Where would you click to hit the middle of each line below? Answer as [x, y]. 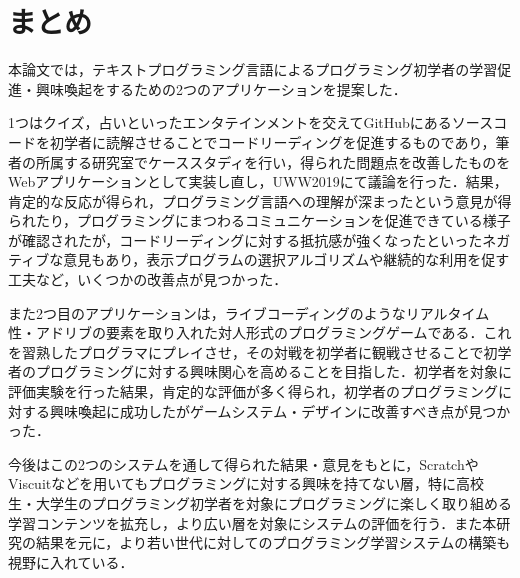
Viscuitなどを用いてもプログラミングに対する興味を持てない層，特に [232, 483]
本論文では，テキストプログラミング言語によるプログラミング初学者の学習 [253, 69]
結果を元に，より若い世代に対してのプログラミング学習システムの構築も [273, 542]
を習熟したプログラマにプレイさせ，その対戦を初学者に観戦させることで [246, 351]
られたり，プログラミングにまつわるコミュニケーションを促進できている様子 [259, 220]
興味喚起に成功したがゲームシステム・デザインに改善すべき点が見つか [280, 410]
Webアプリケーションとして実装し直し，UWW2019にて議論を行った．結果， [258, 181]
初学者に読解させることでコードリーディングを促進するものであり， [272, 141]
